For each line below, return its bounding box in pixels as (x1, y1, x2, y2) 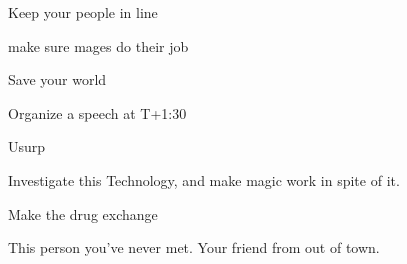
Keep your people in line (8, 2, 158, 22)
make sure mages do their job (8, 35, 189, 56)
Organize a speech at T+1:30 (8, 102, 187, 123)
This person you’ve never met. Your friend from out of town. (8, 237, 380, 258)
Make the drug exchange (8, 203, 158, 224)
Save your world (8, 69, 107, 90)
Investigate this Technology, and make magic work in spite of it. (8, 169, 400, 190)
